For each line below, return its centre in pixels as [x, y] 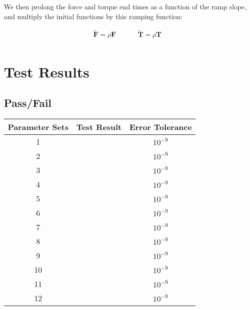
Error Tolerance [161, 127]
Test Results [47, 71]
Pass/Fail [28, 103]
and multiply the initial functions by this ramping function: [93, 16]
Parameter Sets [38, 127]
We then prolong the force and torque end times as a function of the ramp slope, [125, 6]
